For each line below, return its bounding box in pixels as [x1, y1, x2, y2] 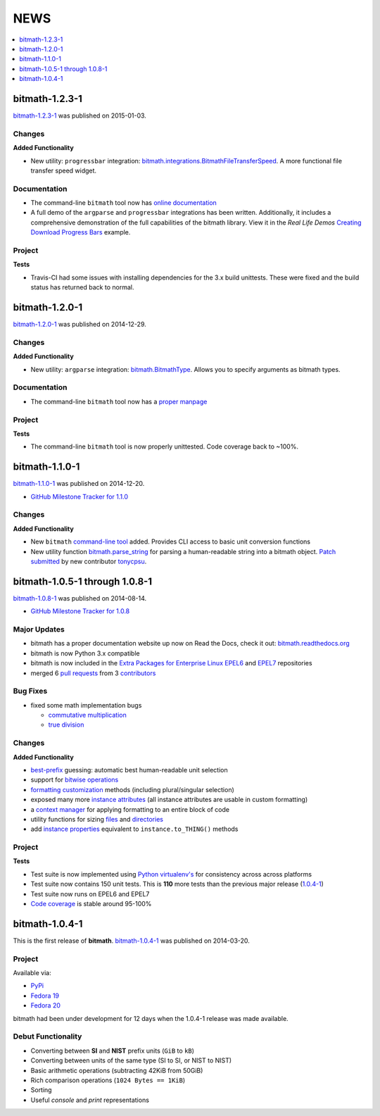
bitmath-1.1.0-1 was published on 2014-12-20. [13, 479, 145, 488]
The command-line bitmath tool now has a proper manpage [30, 397, 208, 406]
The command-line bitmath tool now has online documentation [30, 199, 217, 207]
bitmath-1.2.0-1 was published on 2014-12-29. [13, 320, 147, 329]
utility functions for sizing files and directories [30, 815, 163, 823]
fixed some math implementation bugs [30, 701, 142, 709]
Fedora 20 [30, 1001, 61, 1010]
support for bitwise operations [30, 775, 119, 784]
